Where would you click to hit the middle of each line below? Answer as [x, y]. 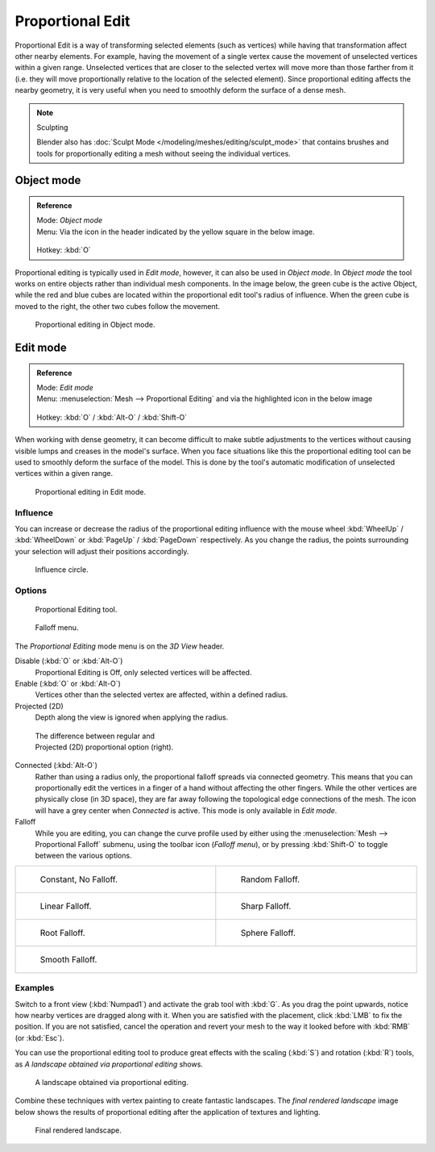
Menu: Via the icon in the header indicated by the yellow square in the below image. [176, 232]
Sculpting [52, 127]
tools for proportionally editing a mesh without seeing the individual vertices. [164, 153]
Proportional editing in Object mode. [95, 325]
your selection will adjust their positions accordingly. [102, 551]
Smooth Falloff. [68, 959]
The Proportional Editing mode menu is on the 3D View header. [120, 646]
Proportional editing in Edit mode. [91, 491]
